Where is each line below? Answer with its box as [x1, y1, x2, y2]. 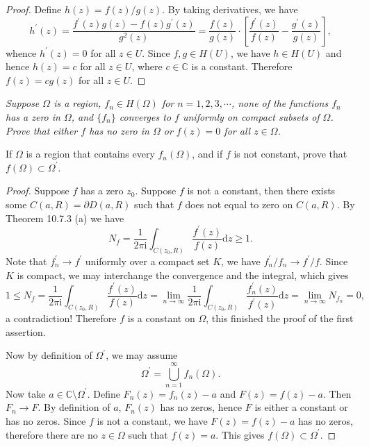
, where [131, 59, 163, 74]
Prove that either [6, 123, 78, 137]
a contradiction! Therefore [6, 310, 117, 325]
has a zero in [6, 109, 60, 124]
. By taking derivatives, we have [162, 2, 298, 16]
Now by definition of [6, 348, 92, 362]
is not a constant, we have [97, 414, 208, 428]
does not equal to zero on [185, 196, 293, 211]
